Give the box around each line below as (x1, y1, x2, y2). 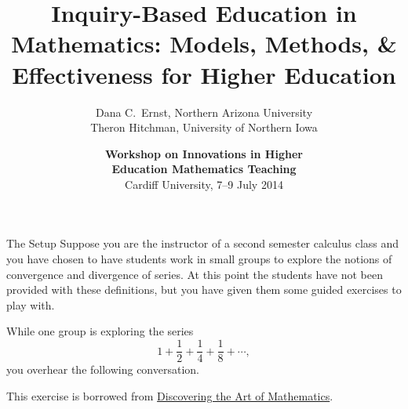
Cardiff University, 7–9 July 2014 (125, 176, 283, 192)
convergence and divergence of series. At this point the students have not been (6, 266, 383, 282)
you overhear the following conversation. (6, 361, 199, 378)
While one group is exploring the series (6, 323, 194, 339)
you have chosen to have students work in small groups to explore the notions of (6, 251, 392, 267)
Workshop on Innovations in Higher (105, 145, 303, 161)
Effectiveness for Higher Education (12, 58, 396, 90)
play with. (6, 296, 55, 313)
